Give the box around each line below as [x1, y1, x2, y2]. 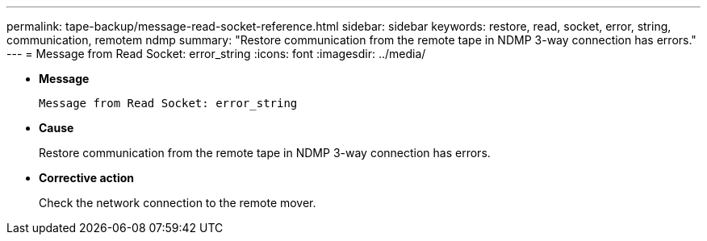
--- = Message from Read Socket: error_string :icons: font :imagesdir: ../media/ [6, 47, 426, 60]
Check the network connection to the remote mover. [39, 196, 316, 210]
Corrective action [39, 171, 134, 185]
